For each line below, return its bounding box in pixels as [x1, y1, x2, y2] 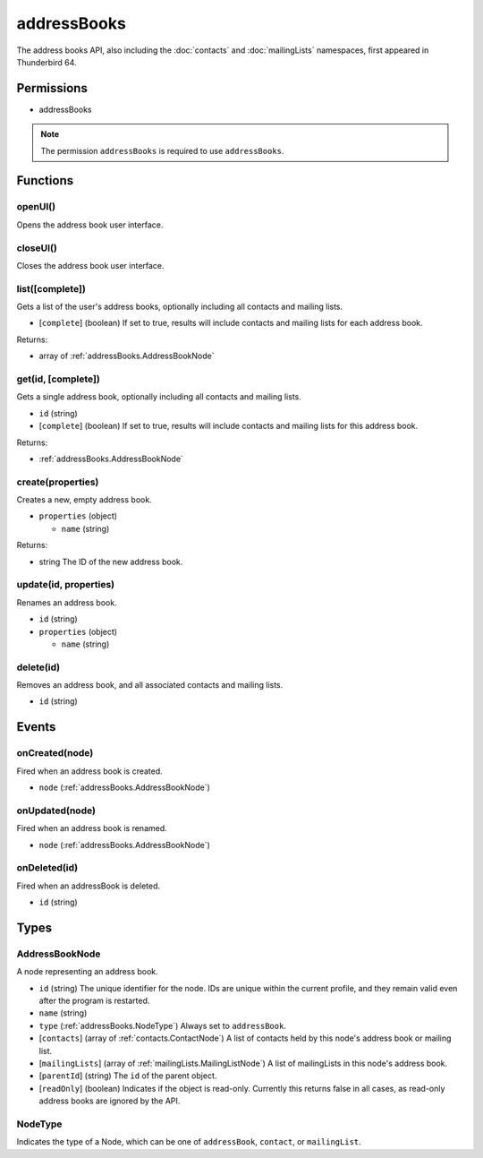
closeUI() [16, 242, 57, 254]
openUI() [16, 201, 56, 213]
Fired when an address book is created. [16, 766, 163, 776]
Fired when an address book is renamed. [16, 823, 167, 834]
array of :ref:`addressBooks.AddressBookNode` [38, 350, 215, 362]
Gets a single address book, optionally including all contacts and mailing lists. [16, 391, 301, 402]
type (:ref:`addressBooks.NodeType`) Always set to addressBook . [38, 1020, 286, 1031]
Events [16, 719, 56, 734]
